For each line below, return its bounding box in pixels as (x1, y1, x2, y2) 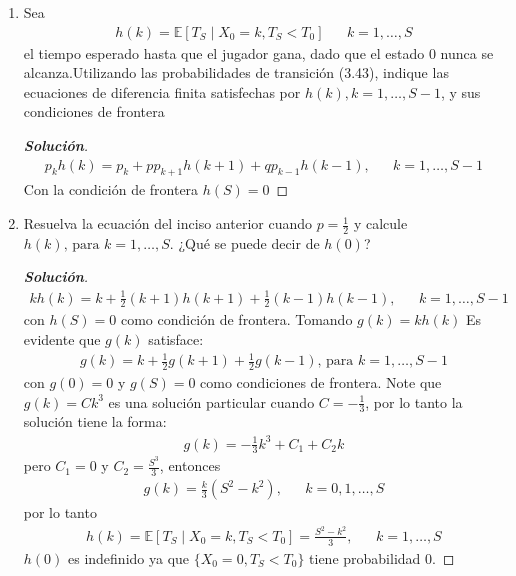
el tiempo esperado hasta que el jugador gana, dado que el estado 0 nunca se (23, 42, 494, 63)
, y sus (440, 81, 481, 102)
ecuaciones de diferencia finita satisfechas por (23, 81, 301, 102)
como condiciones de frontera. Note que (200, 371, 442, 392)
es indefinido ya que (68, 547, 190, 568)
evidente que (23, 329, 101, 349)
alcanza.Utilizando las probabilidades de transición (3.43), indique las (23, 62, 449, 83)
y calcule (353, 213, 408, 234)
